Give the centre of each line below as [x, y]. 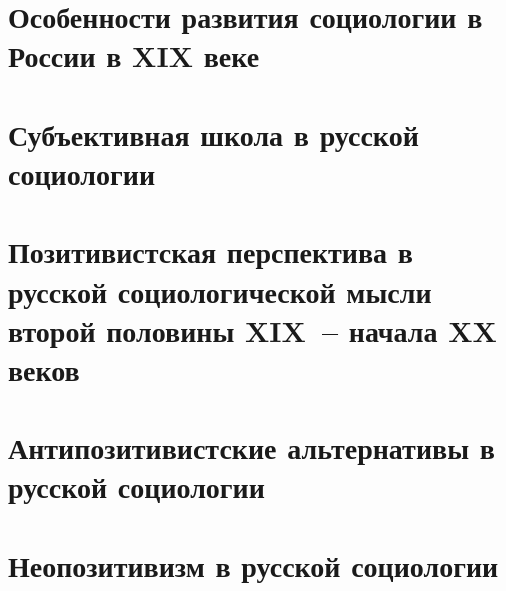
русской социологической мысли [220, 290]
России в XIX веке [134, 55]
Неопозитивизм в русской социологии [253, 564]
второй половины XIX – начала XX [252, 329]
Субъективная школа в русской [213, 133]
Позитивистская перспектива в [210, 251]
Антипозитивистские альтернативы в [251, 447]
